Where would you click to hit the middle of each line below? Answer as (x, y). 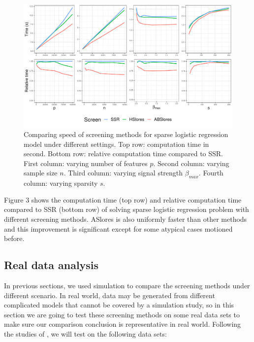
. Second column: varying (191, 163)
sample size (41, 173)
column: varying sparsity (61, 183)
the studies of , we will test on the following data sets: (85, 334)
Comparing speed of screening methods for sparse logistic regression (126, 134)
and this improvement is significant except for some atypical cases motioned (118, 228)
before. (14, 238)
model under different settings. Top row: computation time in (116, 144)
